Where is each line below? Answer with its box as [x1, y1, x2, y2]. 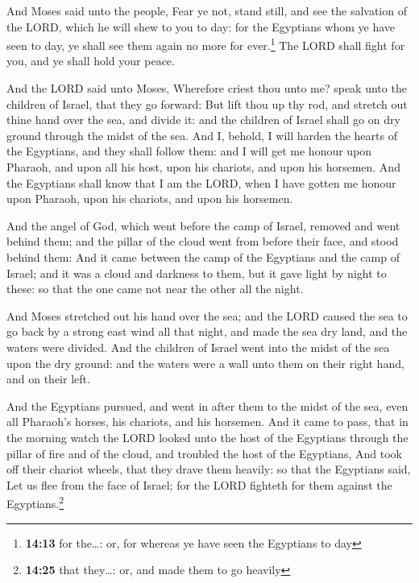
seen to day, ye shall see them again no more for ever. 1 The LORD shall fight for [6, 35, 405, 53]
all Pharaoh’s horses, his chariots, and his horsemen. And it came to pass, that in [6, 413, 409, 430]
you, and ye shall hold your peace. [6, 52, 175, 69]
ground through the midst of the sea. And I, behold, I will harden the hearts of [6, 126, 397, 143]
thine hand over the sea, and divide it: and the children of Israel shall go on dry [6, 111, 400, 128]
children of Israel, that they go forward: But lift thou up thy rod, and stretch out [6, 95, 408, 112]
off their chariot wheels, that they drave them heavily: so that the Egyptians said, [6, 461, 411, 478]
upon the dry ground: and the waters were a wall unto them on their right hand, [6, 354, 404, 371]
